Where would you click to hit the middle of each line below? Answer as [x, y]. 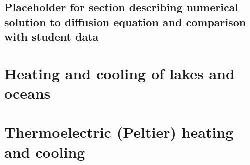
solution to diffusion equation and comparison [125, 22]
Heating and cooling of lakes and [119, 73]
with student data [51, 37]
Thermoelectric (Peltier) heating [119, 132]
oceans [27, 93]
